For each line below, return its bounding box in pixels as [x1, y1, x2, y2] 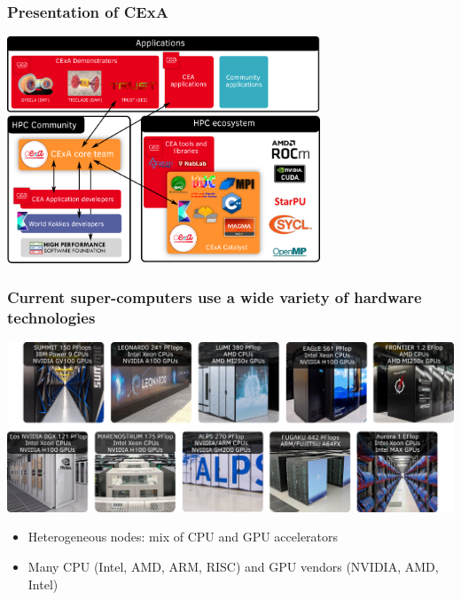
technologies [7, 307, 96, 329]
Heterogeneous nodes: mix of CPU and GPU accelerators [27, 527, 339, 546]
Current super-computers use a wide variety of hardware [7, 286, 422, 308]
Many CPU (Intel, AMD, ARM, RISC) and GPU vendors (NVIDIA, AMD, [27, 557, 439, 576]
